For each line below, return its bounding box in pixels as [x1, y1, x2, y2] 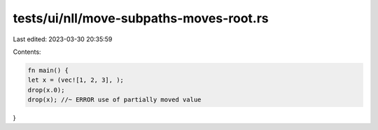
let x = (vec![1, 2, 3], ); [27, 76, 124, 84]
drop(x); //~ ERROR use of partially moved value [27, 96, 202, 104]
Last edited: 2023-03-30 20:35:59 [13, 35, 113, 43]
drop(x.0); [27, 86, 65, 94]
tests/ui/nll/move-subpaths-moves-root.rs [13, 10, 269, 26]
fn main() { [27, 66, 69, 74]
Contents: [13, 48, 41, 56]
